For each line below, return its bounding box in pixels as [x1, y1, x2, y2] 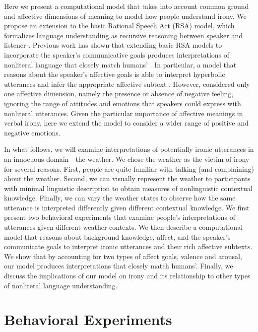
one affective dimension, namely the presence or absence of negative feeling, [4, 88, 234, 99]
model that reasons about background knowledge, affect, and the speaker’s [4, 231, 231, 242]
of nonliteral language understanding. [4, 280, 118, 290]
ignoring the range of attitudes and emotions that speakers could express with [4, 98, 241, 108]
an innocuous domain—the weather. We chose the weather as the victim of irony [4, 153, 250, 164]
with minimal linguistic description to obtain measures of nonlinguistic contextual [4, 183, 253, 193]
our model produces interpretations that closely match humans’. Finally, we [4, 261, 233, 271]
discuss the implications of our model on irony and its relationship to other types [4, 270, 251, 281]
